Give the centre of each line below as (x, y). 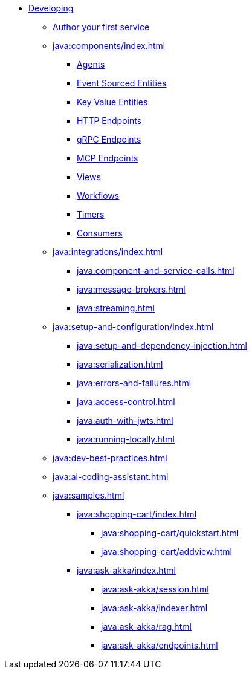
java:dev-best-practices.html (110, 458)
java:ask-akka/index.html (126, 570)
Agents (91, 64)
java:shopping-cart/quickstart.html (170, 533)
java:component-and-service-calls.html (156, 271)
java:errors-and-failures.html (134, 383)
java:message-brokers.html (131, 289)
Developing (51, 8)
